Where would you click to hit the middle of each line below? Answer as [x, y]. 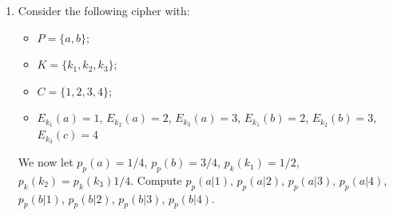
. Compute [156, 180]
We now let [46, 162]
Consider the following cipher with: [104, 10]
